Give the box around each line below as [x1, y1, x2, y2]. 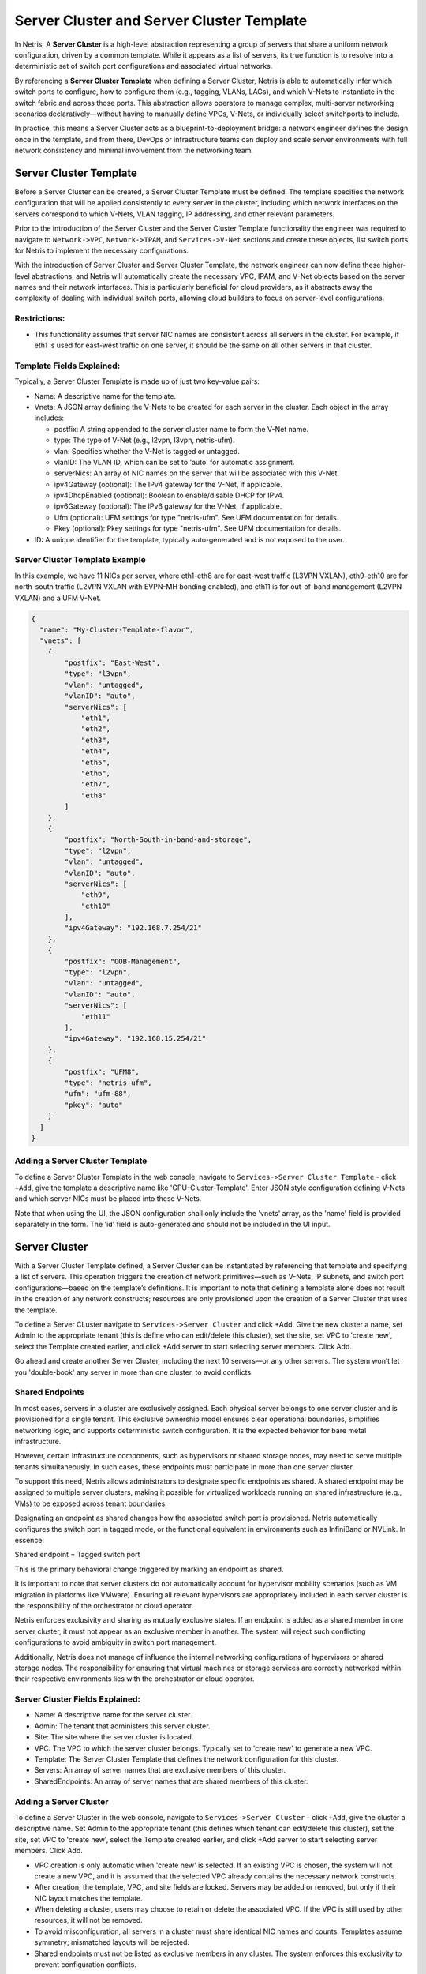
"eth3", [80, 735, 110, 745]
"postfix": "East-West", [64, 659, 161, 667]
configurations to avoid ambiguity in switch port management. [14, 1638, 217, 1647]
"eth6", [80, 769, 110, 778]
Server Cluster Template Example [14, 554, 146, 565]
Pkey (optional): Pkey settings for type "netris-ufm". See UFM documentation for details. [54, 524, 342, 533]
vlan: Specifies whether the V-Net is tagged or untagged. [54, 446, 240, 456]
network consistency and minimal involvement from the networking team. [14, 146, 254, 156]
